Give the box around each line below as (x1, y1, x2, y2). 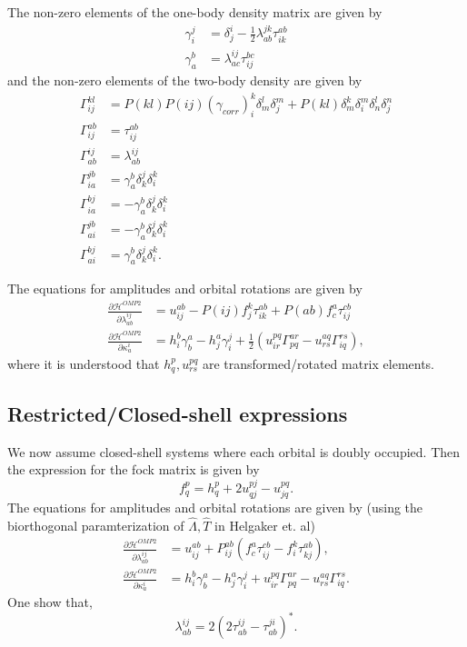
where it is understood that (7, 353, 160, 373)
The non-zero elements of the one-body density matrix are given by (7, 3, 383, 21)
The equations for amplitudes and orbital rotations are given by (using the (7, 498, 423, 516)
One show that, (7, 592, 93, 612)
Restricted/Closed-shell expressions (7, 399, 348, 427)
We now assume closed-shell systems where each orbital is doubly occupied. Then (7, 442, 461, 461)
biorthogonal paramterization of (7, 515, 184, 534)
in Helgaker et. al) (214, 515, 315, 534)
